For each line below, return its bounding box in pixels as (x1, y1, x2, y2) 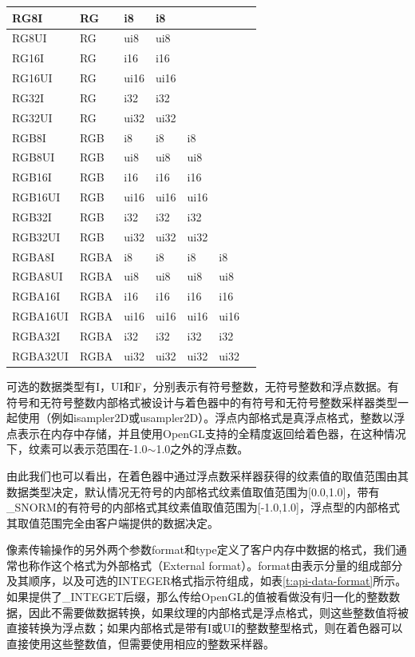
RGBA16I (12, 288, 61, 305)
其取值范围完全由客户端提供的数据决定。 (6, 514, 219, 531)
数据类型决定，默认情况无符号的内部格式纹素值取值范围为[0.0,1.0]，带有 (6, 483, 380, 500)
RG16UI (12, 70, 53, 86)
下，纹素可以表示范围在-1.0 (6, 440, 148, 457)
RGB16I (12, 169, 52, 185)
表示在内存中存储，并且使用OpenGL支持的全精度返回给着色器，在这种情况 (17, 424, 406, 441)
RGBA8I (12, 248, 55, 265)
